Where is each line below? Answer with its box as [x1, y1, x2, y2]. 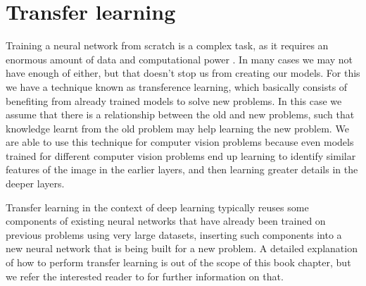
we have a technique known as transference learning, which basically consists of [6, 79, 348, 94]
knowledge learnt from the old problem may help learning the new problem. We [6, 120, 349, 135]
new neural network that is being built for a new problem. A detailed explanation [6, 241, 358, 256]
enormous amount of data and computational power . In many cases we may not [6, 51, 353, 66]
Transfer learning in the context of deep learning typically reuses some [6, 199, 309, 214]
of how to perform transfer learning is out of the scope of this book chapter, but [6, 255, 351, 270]
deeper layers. [6, 176, 65, 191]
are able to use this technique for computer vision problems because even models [6, 135, 354, 149]
